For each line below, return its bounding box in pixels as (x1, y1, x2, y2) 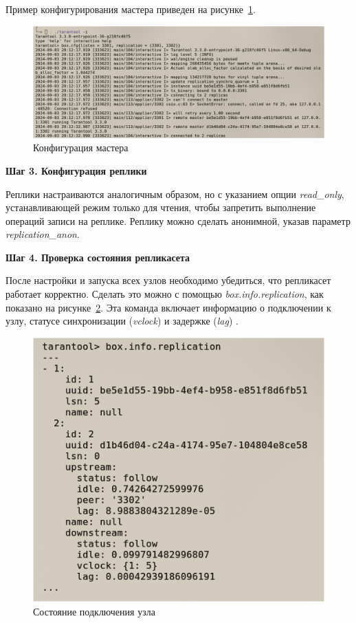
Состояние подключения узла (33, 604, 155, 618)
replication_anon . (5, 227, 80, 241)
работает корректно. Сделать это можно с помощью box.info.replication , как (5, 287, 324, 301)
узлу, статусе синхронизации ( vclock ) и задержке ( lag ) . (5, 314, 238, 328)
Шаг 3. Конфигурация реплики (5, 163, 147, 177)
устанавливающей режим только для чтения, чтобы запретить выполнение (5, 200, 316, 215)
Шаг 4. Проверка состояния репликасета (5, 250, 190, 264)
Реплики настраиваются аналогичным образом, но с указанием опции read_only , (5, 186, 344, 201)
